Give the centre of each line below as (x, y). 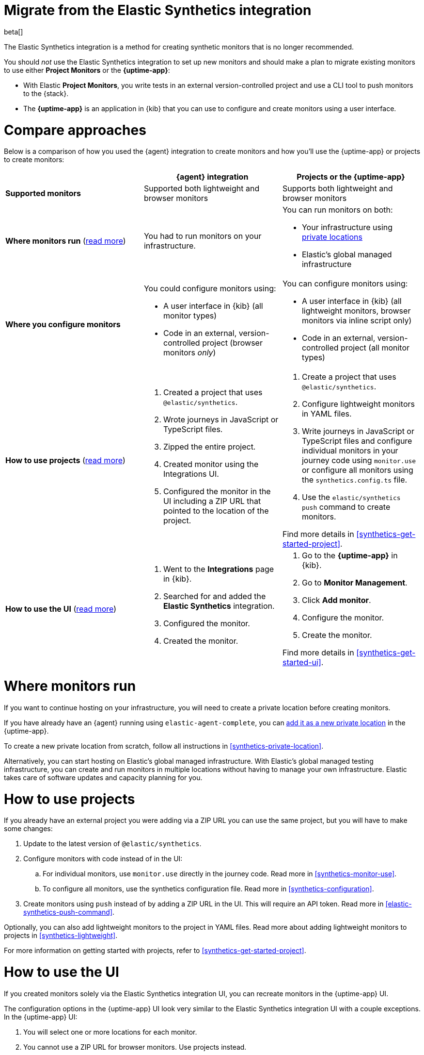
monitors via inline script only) (357, 321)
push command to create (346, 507)
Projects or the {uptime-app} (351, 177)
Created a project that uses (213, 393)
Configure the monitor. (343, 618)
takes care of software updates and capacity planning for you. (103, 777)
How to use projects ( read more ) (65, 461)
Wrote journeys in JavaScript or (221, 420)
